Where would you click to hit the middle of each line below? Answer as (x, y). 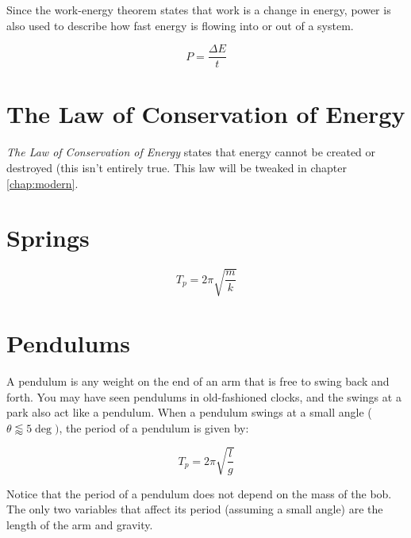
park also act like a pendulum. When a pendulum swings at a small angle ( (189, 412)
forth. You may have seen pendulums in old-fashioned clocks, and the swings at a (204, 396)
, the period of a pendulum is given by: (154, 427)
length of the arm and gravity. (80, 525)
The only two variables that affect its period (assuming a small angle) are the (195, 509)
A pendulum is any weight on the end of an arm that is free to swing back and (198, 380)
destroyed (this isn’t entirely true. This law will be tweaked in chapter (177, 167)
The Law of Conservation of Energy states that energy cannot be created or (191, 152)
